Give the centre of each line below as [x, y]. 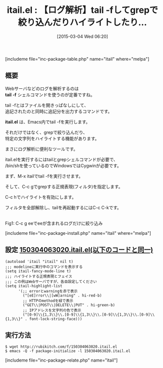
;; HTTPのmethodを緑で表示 [48, 301]
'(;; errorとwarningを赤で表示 [48, 291]
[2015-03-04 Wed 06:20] [82, 36]
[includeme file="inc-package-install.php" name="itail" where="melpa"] [78, 233]
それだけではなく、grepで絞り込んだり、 [46, 132]
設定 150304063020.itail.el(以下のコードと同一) [79, 250]
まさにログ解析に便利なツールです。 [41, 149]
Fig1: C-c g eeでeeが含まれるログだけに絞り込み [54, 223]
